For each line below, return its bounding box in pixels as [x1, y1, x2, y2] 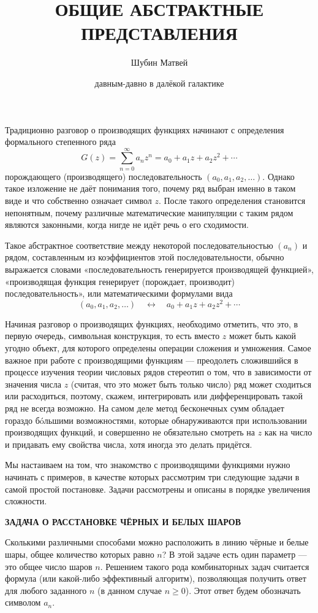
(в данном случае [97, 584, 162, 596]
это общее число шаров [5, 560, 93, 572]
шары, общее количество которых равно [5, 547, 154, 560]
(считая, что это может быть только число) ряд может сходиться [70, 377, 311, 390]
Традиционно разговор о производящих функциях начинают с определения [5, 123, 284, 136]
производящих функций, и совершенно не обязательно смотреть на [5, 426, 256, 439]
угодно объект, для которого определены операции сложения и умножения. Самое [5, 342, 311, 354]
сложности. [5, 494, 47, 507]
